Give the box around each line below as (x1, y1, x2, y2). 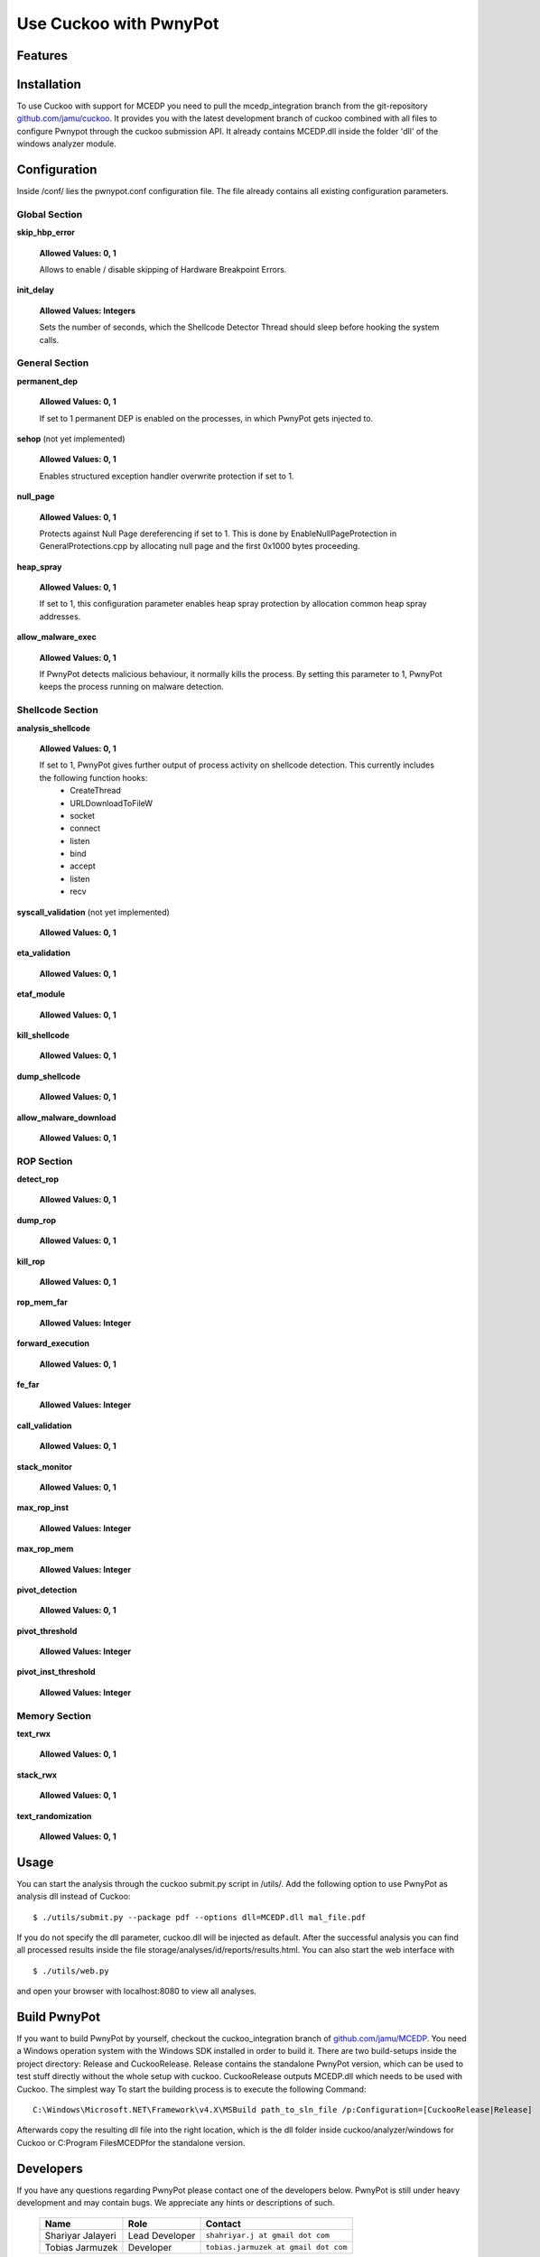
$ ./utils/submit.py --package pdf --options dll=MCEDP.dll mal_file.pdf (33, 1912, 367, 1922)
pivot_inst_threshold (16, 1667, 96, 1677)
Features (16, 48, 68, 63)
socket (70, 810, 95, 821)
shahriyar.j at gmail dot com (205, 2231, 330, 2241)
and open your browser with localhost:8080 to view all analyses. (16, 1986, 257, 1997)
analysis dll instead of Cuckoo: (16, 1891, 131, 1902)
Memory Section (16, 1709, 92, 1722)
